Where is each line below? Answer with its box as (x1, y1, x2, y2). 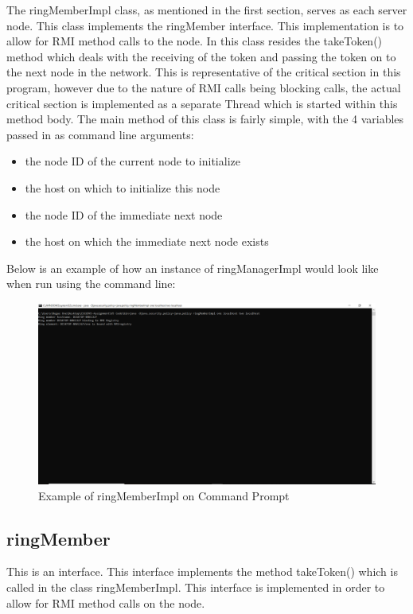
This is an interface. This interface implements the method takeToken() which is (6, 563, 398, 580)
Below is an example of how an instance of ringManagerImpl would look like (6, 259, 379, 276)
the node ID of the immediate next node (25, 206, 223, 223)
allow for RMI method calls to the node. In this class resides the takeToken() (6, 33, 383, 49)
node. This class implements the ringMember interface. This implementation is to (6, 17, 404, 33)
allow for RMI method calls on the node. (6, 594, 205, 611)
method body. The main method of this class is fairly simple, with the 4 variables (6, 111, 404, 127)
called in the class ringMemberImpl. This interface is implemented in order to (6, 579, 385, 596)
